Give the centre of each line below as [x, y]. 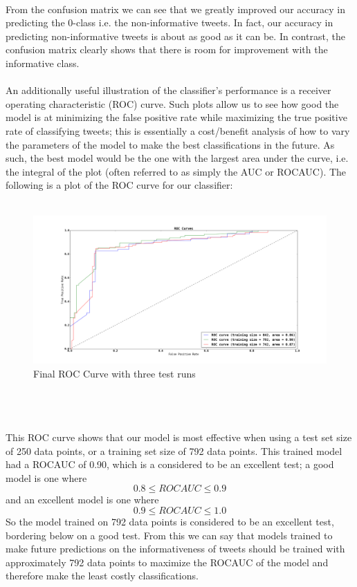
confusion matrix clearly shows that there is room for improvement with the [167, 49]
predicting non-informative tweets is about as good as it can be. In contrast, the [175, 36]
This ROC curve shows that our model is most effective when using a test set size [179, 437]
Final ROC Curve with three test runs [115, 373]
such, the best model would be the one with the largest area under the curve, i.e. [177, 158]
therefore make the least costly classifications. [102, 576]
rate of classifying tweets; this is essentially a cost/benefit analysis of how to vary [178, 130]
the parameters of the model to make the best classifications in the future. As [170, 144]
